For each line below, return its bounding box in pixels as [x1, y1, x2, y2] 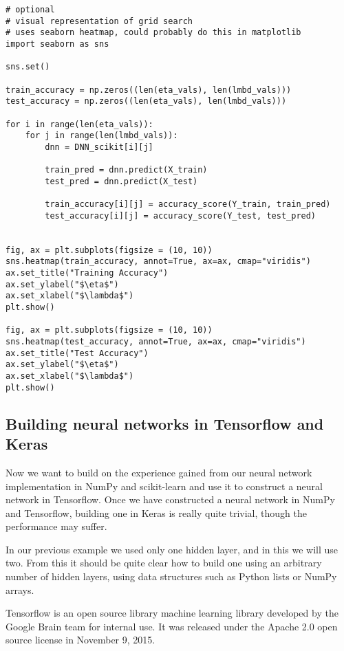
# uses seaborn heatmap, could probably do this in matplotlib [6, 27, 301, 38]
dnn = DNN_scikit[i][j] [45, 142, 153, 152]
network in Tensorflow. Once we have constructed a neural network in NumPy [6, 492, 335, 507]
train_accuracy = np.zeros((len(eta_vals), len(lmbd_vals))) [6, 85, 292, 95]
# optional [6, 5, 55, 14]
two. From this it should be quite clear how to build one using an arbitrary [6, 555, 322, 570]
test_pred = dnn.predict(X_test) [45, 176, 198, 186]
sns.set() [6, 62, 50, 72]
